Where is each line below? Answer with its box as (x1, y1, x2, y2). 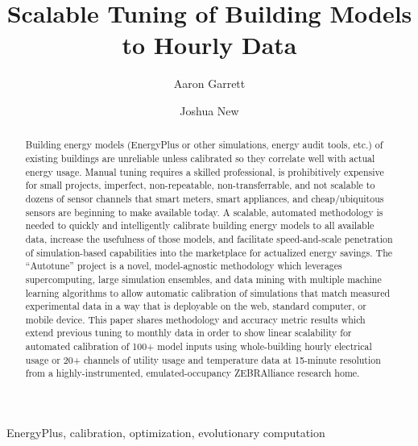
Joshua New (180, 102, 239, 119)
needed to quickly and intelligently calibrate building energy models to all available (25, 219, 375, 232)
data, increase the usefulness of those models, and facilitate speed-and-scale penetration (25, 231, 393, 245)
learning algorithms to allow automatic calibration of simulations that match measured (25, 286, 391, 299)
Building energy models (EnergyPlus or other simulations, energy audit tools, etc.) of (25, 138, 383, 152)
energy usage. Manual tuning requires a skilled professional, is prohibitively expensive (25, 165, 384, 178)
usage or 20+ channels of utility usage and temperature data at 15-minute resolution (25, 352, 381, 366)
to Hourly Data (122, 28, 297, 61)
